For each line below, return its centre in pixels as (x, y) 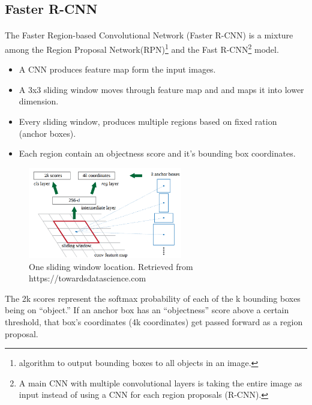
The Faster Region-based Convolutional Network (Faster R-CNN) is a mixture (149, 35)
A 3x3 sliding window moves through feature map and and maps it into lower (161, 89)
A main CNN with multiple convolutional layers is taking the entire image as (160, 382)
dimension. (39, 101)
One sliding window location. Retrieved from (111, 266)
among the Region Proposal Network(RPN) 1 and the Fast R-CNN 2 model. (142, 48)
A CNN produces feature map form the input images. (117, 69)
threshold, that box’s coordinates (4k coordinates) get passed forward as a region (154, 321)
